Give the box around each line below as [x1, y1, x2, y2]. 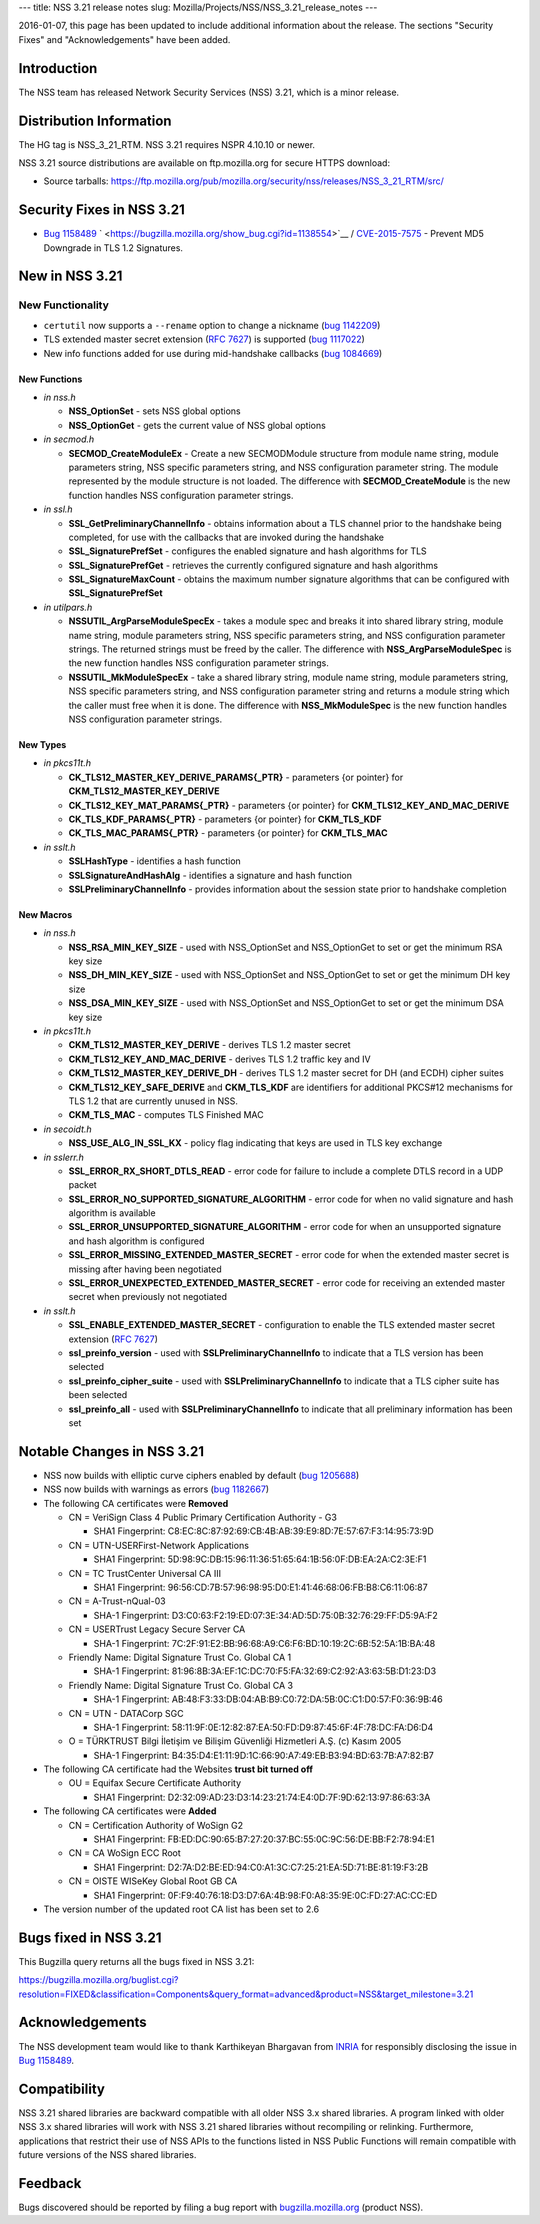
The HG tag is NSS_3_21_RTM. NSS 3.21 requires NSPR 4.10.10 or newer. [18, 138, 315, 150]
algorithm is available [68, 1207, 156, 1219]
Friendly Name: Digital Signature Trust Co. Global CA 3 [68, 1679, 294, 1691]
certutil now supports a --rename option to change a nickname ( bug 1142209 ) [43, 319, 381, 331]
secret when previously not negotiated [68, 1291, 228, 1303]
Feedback [18, 2175, 82, 2192]
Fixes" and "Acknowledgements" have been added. [18, 33, 231, 45]
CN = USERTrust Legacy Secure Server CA [68, 1623, 246, 1635]
